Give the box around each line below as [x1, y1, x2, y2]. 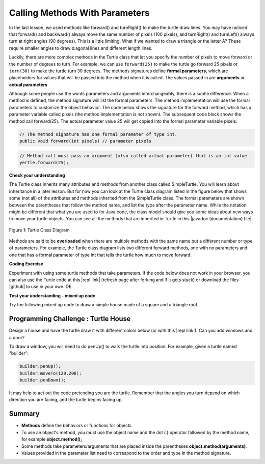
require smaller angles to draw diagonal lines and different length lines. [9, 45, 153, 51]
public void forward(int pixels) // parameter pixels [19, 138, 152, 144]
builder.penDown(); [19, 377, 66, 383]
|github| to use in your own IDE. [9, 284, 73, 290]
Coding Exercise [9, 261, 44, 267]
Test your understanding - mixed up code [9, 292, 96, 298]
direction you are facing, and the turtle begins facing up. [9, 397, 123, 403]
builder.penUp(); [19, 364, 61, 369]
